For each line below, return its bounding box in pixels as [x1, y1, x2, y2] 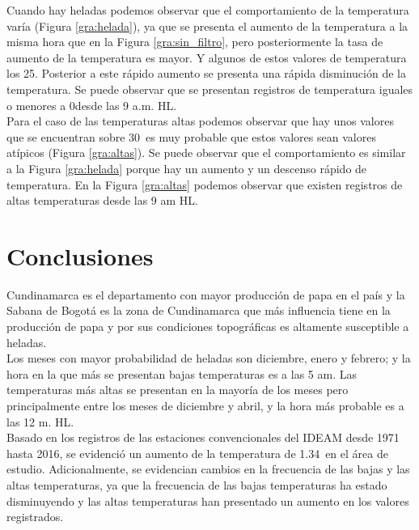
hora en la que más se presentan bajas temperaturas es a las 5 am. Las [6, 365, 357, 382]
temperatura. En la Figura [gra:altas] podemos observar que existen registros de [6, 176, 403, 193]
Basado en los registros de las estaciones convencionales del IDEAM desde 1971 [6, 429, 400, 446]
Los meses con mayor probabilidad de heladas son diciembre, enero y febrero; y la [6, 350, 411, 367]
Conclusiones [6, 239, 154, 272]
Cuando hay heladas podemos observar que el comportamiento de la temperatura [6, 2, 409, 18]
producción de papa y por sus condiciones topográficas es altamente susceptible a [6, 318, 409, 335]
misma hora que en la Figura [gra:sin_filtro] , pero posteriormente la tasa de [6, 33, 383, 50]
